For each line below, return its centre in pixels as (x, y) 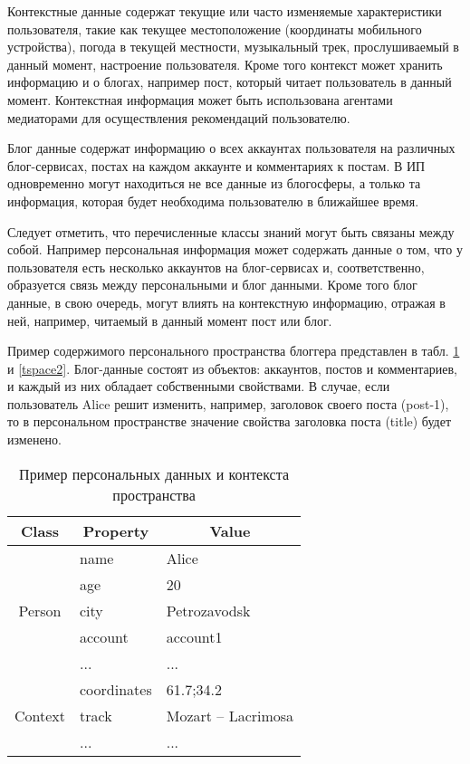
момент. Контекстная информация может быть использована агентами (200, 99)
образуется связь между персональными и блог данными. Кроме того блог (212, 285)
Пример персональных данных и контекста (154, 473)
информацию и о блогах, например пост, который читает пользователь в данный (230, 82)
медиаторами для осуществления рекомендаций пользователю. (179, 117)
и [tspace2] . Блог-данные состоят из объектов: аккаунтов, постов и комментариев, (232, 368)
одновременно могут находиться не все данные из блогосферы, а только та (214, 183)
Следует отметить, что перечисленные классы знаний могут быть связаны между (231, 231)
